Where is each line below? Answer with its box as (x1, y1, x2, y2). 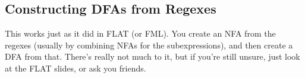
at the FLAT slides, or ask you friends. (5, 61, 146, 74)
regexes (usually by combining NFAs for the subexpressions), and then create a (5, 38, 293, 51)
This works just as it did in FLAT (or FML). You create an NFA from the (5, 27, 276, 40)
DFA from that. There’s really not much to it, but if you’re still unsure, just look (5, 50, 300, 63)
